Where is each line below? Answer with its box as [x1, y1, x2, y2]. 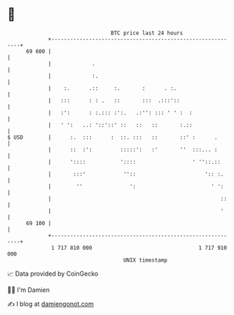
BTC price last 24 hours [111, 29, 184, 36]
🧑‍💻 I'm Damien [7, 286, 50, 294]
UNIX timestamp [123, 256, 168, 264]
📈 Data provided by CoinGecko [7, 269, 99, 278]
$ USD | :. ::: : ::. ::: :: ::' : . [7, 133, 218, 141]
